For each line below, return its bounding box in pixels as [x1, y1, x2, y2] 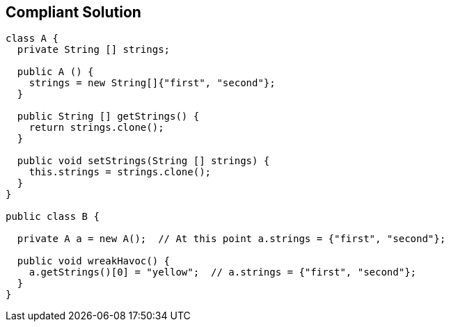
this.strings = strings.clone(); [29, 166, 212, 178]
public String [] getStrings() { [17, 111, 200, 122]
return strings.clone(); [29, 122, 164, 134]
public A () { [17, 66, 94, 78]
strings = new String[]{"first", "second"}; [29, 77, 276, 89]
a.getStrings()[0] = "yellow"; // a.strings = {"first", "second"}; [29, 266, 417, 278]
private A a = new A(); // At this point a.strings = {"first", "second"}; [17, 233, 446, 245]
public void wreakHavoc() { [17, 255, 171, 267]
